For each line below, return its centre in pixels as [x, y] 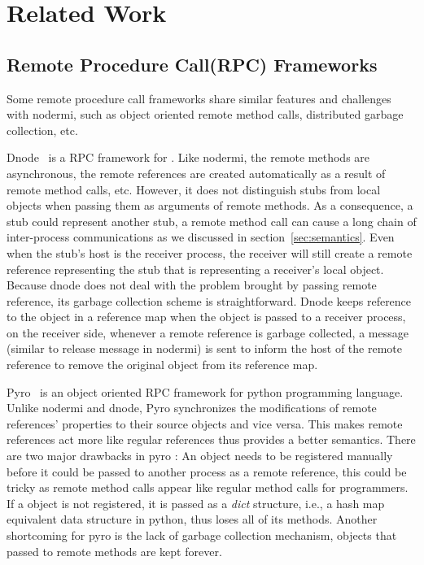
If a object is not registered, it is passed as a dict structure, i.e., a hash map [196, 503]
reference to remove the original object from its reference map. [162, 365]
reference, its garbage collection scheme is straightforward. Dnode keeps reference [209, 300]
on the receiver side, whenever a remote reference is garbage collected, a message [208, 332]
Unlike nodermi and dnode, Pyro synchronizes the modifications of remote [192, 408]
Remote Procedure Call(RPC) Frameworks [192, 64]
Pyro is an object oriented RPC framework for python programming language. [205, 391]
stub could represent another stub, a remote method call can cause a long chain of [212, 221]
